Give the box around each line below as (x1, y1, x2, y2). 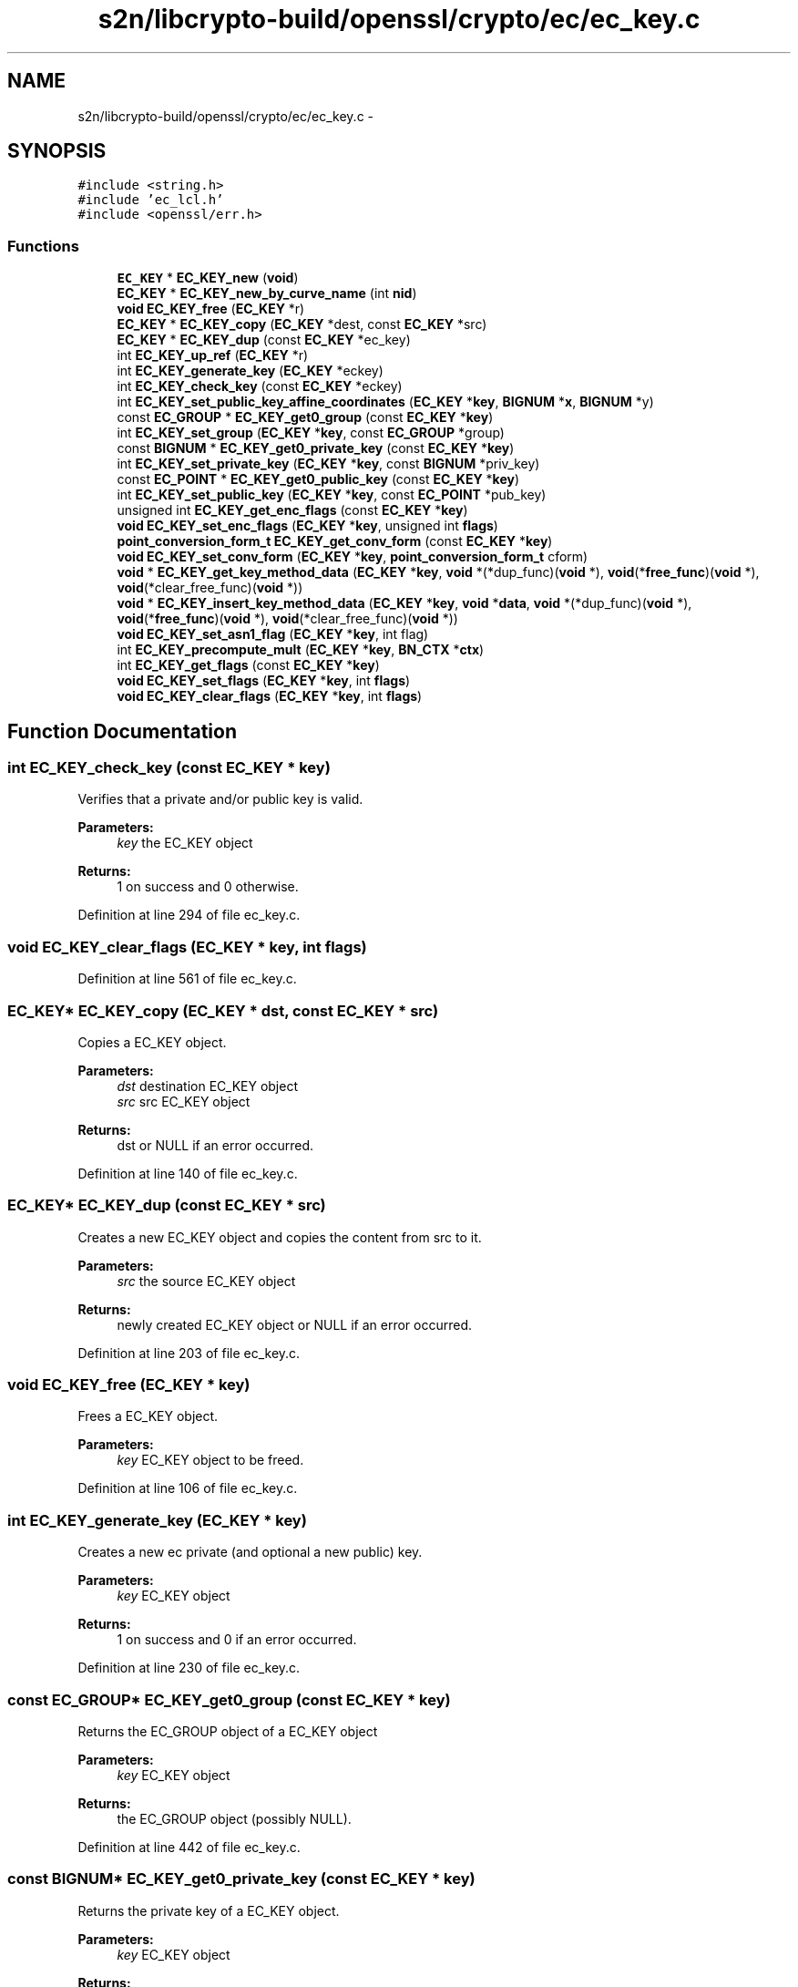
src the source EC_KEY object (117, 1272, 296, 1289)
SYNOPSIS (7, 139, 107, 163)
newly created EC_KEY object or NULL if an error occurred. (117, 1316, 473, 1333)
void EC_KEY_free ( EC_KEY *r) (117, 301, 305, 317)
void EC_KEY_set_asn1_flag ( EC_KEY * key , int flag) (117, 626, 429, 643)
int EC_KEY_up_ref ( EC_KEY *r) (117, 347, 309, 364)
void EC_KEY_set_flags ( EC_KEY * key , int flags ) (117, 673, 411, 689)
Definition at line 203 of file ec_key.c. (77, 1344, 301, 1361)
